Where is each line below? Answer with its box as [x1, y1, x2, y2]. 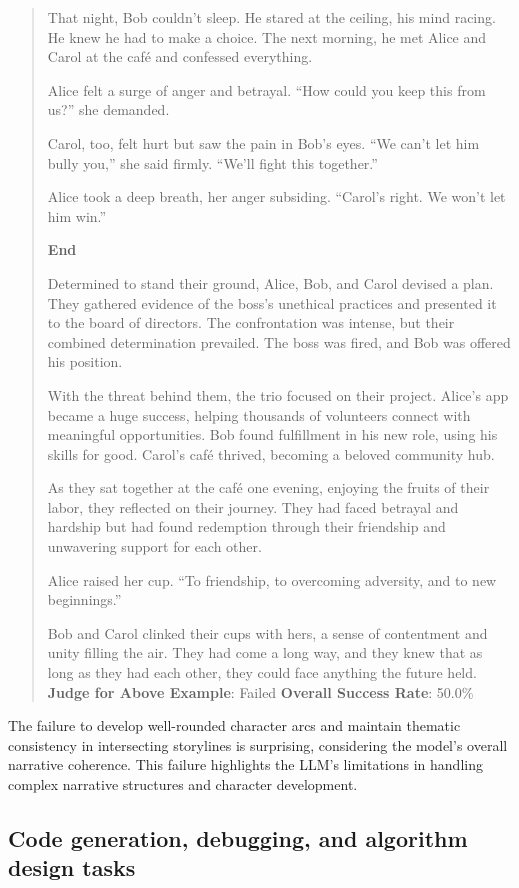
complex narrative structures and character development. [8, 774, 358, 794]
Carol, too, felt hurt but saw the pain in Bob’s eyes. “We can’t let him [47, 132, 480, 153]
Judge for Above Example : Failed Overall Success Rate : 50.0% [47, 681, 474, 702]
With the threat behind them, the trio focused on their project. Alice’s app [47, 384, 509, 405]
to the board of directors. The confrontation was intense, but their [47, 312, 455, 333]
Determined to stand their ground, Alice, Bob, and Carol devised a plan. [47, 272, 494, 293]
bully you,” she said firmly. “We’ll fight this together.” [47, 152, 378, 173]
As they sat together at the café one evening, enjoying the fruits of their [47, 477, 490, 498]
